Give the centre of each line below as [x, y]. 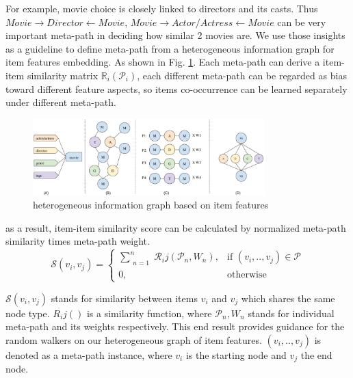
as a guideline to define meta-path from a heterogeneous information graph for [170, 48]
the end [316, 354]
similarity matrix [63, 75]
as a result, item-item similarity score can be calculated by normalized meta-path [176, 227]
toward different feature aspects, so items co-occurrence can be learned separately [176, 89]
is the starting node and [236, 354]
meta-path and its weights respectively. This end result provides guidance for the [175, 326]
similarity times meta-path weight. [78, 241]
